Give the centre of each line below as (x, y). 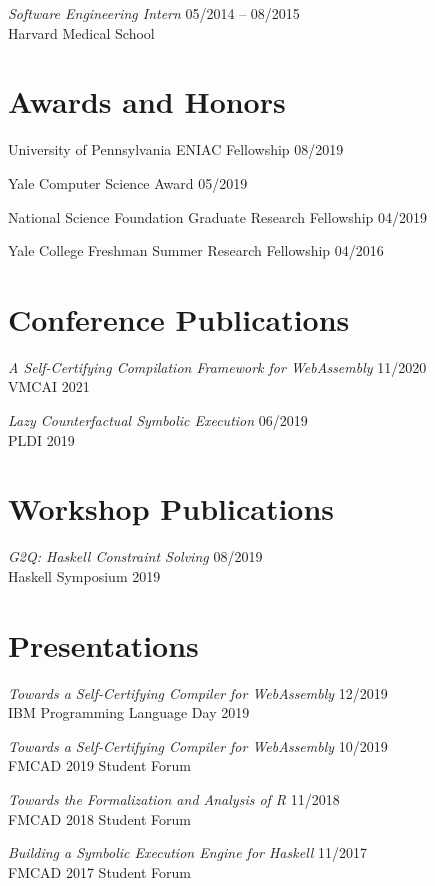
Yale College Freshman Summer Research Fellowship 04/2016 (196, 250)
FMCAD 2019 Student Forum (100, 765)
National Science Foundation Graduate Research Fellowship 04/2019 (217, 216)
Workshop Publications (171, 508)
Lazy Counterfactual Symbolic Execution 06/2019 (158, 420)
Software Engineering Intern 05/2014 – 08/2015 (154, 13)
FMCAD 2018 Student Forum (100, 818)
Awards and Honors (147, 101)
